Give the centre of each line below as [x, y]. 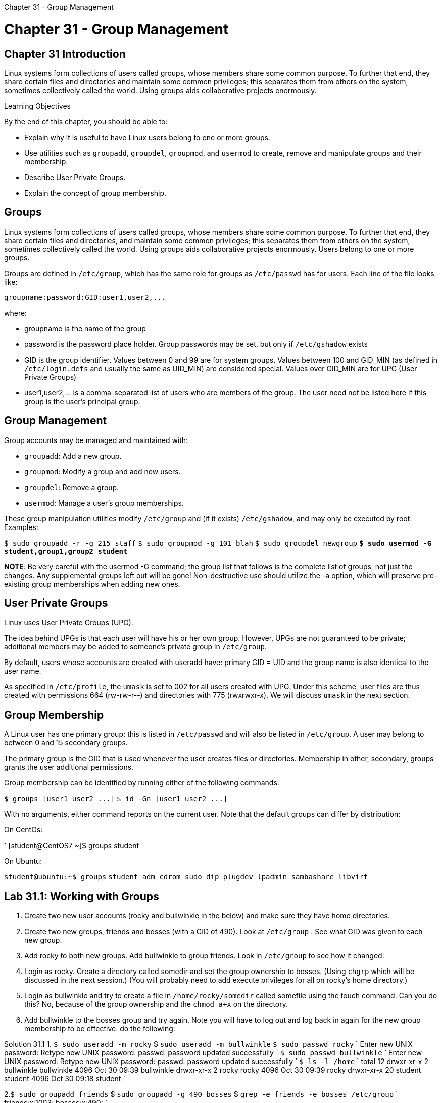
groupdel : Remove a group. [72, 487]
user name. [23, 671]
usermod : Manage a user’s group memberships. [104, 503]
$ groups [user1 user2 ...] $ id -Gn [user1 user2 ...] [116, 799]
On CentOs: [23, 830]
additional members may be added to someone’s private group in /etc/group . [136, 647]
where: [16, 313]
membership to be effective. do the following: [100, 1029]
